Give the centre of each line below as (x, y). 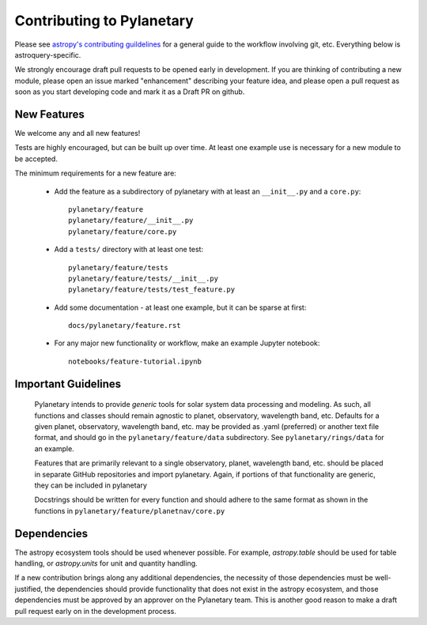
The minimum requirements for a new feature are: (96, 173)
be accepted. (36, 159)
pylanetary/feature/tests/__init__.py (144, 278)
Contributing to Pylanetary (104, 21)
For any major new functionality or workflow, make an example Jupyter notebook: (187, 343)
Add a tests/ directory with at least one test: (129, 250)
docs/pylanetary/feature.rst (125, 326)
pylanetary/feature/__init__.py (131, 220)
